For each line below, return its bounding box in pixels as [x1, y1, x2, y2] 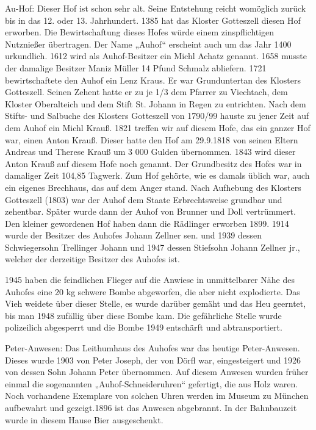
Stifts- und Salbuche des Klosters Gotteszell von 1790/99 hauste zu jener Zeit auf [5, 109, 309, 122]
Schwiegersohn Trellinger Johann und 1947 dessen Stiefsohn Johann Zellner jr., [5, 240, 300, 253]
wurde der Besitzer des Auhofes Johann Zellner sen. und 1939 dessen [5, 229, 262, 242]
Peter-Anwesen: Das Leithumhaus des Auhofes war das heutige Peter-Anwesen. [5, 342, 300, 354]
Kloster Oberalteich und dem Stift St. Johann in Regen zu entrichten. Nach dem [5, 97, 306, 110]
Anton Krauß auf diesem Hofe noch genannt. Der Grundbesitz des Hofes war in [5, 157, 302, 170]
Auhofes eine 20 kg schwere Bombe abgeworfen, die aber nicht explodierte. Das [5, 285, 300, 298]
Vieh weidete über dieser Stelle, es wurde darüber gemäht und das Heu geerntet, [5, 297, 306, 310]
